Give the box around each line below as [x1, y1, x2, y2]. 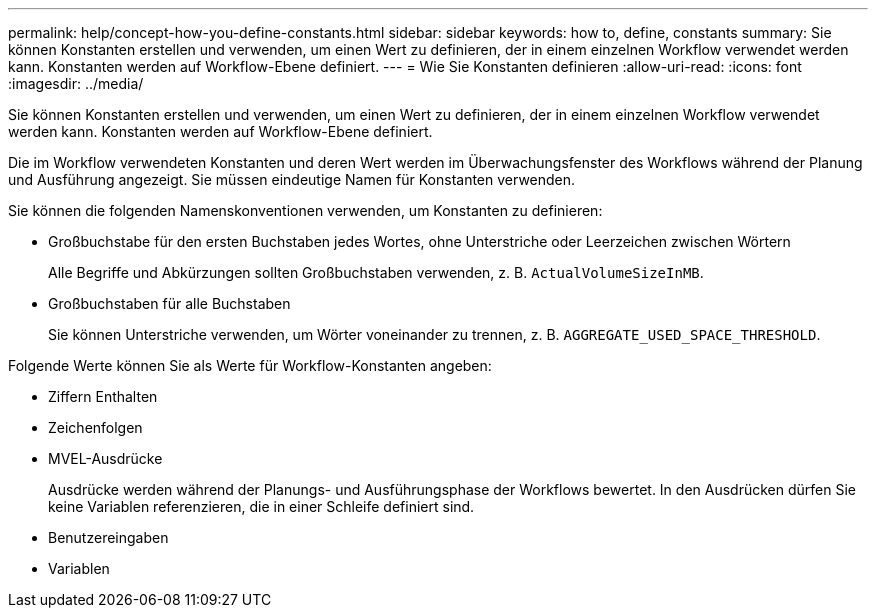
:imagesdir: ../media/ [8, 75, 144, 92]
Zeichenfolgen [48, 419, 143, 436]
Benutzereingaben [48, 529, 169, 546]
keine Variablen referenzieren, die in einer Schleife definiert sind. [48, 498, 475, 515]
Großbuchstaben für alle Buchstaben [48, 295, 291, 312]
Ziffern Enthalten [48, 388, 158, 405]
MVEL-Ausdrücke [48, 450, 163, 467]
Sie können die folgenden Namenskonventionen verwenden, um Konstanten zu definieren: [8, 202, 603, 219]
